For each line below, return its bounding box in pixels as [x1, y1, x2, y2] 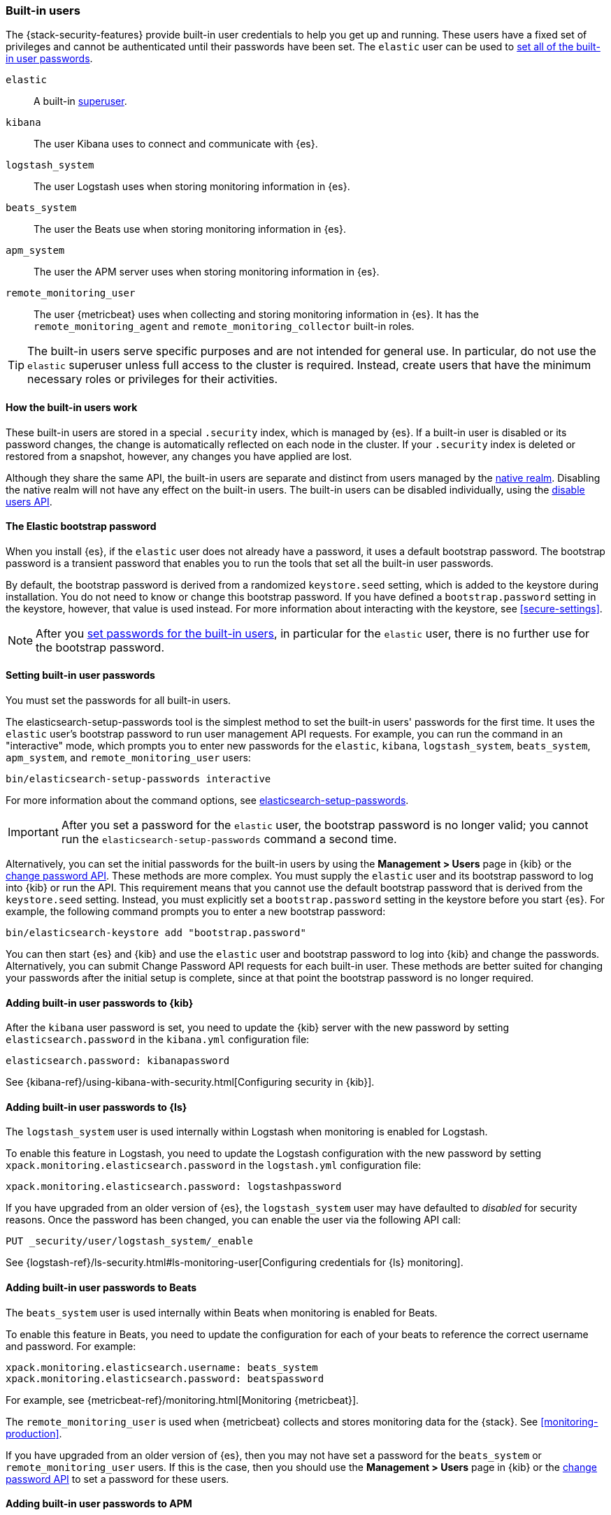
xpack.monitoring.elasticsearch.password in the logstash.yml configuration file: [6, 1159, 422, 1172]
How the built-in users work [6, 401, 138, 413]
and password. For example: [6, 1340, 136, 1352]
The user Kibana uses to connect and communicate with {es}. [34, 138, 318, 150]
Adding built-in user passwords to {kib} [6, 996, 194, 1009]
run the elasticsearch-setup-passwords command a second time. [61, 832, 397, 847]
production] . [6, 1427, 62, 1439]
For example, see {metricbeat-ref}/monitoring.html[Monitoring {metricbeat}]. [6, 1393, 359, 1406]
